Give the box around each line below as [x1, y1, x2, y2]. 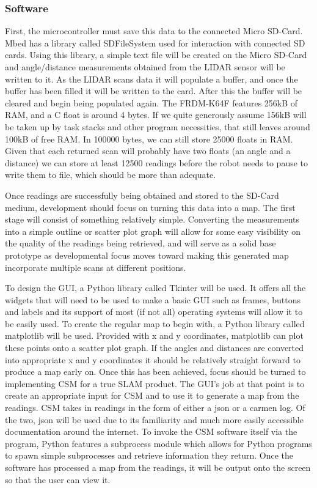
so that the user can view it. [5, 473, 111, 486]
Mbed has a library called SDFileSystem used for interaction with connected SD [5, 36, 305, 49]
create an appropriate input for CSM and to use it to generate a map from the [5, 389, 299, 402]
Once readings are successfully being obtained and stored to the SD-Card [5, 188, 279, 201]
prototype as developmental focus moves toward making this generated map [5, 248, 289, 261]
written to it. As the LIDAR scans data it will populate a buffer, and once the [5, 72, 298, 85]
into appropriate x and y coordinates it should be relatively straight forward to [5, 353, 301, 366]
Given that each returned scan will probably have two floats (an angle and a [5, 144, 291, 157]
